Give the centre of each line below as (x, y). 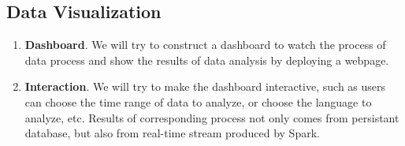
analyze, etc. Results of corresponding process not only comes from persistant (212, 117)
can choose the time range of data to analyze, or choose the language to (198, 101)
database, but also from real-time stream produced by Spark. (172, 133)
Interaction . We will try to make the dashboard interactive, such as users (205, 86)
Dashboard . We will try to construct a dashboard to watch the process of (205, 45)
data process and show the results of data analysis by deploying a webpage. (207, 60)
